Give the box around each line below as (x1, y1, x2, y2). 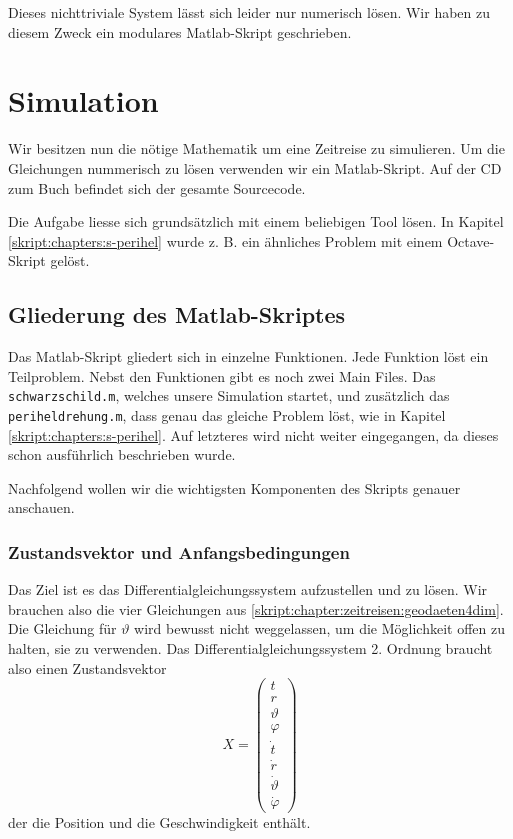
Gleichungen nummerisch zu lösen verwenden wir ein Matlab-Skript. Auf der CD (8, 157, 502, 178)
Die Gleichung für (8, 618, 117, 639)
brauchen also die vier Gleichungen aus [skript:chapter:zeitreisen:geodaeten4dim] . (8, 598, 504, 619)
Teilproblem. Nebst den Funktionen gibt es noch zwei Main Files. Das (8, 365, 436, 386)
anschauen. (8, 497, 75, 518)
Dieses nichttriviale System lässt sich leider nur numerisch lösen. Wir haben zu (8, 2, 491, 22)
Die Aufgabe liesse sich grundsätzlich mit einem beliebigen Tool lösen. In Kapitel (8, 211, 504, 232)
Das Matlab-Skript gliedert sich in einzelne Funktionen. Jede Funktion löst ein (8, 346, 489, 367)
